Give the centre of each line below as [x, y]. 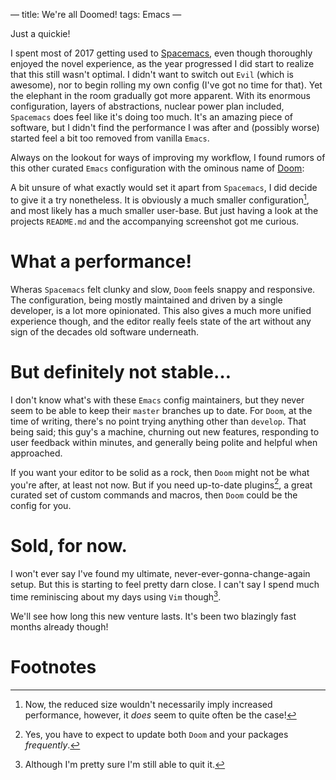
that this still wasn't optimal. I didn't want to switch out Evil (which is [152, 74]
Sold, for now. [69, 546]
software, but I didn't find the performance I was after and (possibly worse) [165, 127]
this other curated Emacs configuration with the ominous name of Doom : [157, 168]
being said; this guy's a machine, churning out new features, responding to [165, 431]
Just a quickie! [40, 33]
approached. [36, 453]
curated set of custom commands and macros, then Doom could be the [154, 495]
